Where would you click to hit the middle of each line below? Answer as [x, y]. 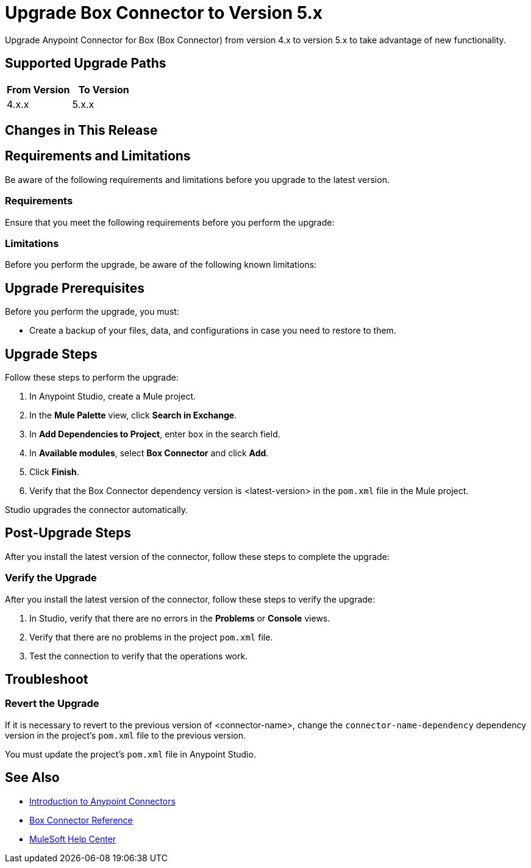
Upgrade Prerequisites [75, 288]
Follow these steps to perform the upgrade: [92, 378]
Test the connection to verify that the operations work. [139, 656]
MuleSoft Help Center [73, 839]
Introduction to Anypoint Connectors [102, 801]
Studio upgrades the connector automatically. [97, 510]
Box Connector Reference [81, 820]
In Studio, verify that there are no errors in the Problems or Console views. [180, 618]
